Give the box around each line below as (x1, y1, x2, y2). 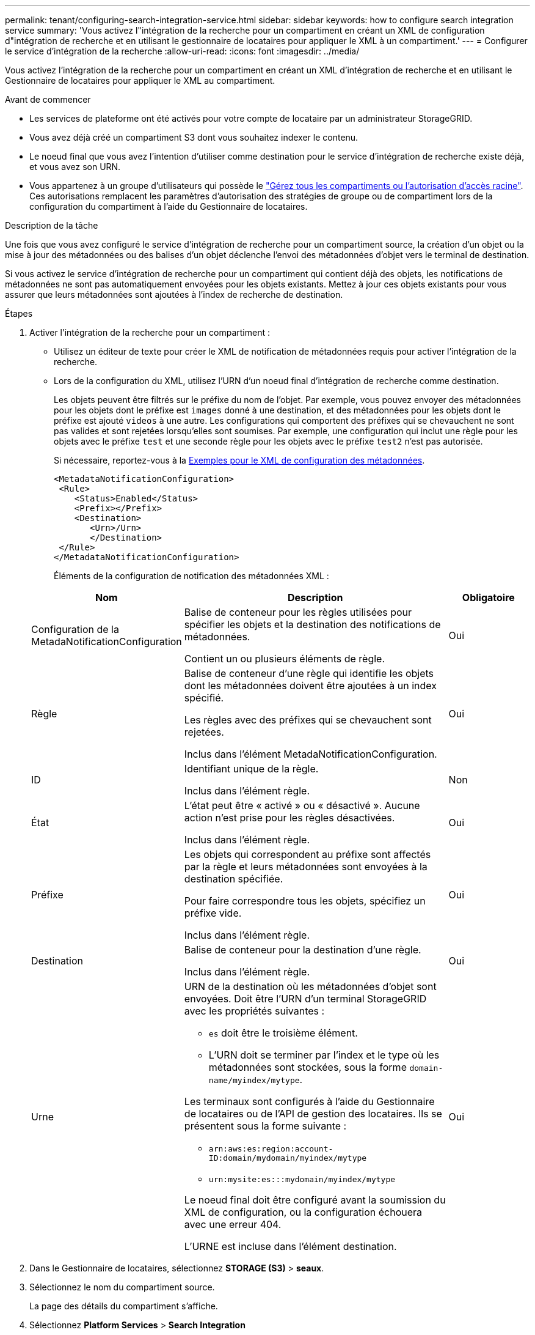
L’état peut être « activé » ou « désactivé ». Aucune (184, 799, 420, 812)
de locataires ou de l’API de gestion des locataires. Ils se (184, 1108, 442, 1120)
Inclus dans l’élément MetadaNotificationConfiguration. (184, 748, 437, 760)
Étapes (5, 308, 33, 319)
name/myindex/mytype (208, 1076, 300, 1085)
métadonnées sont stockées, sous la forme (208, 1061, 407, 1073)
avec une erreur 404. (184, 1218, 282, 1230)
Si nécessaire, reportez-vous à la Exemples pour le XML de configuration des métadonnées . (54, 455, 425, 465)
